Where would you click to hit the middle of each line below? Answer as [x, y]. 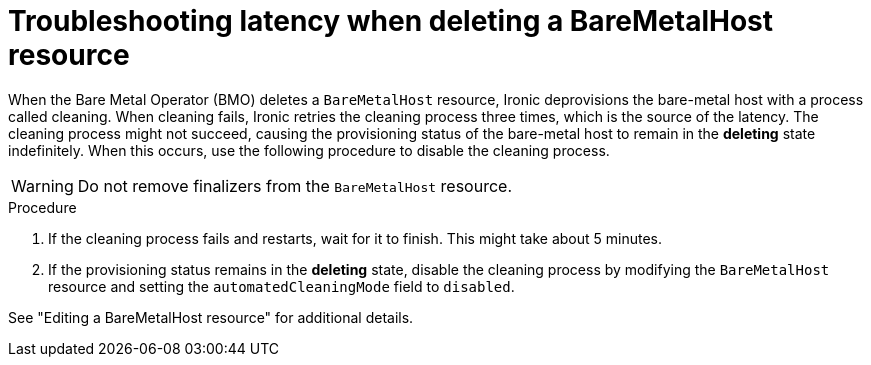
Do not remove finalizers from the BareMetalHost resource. [294, 185]
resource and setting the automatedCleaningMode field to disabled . [281, 286]
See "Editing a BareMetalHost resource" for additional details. [211, 317]
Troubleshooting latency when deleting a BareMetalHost [391, 21]
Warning [42, 185]
